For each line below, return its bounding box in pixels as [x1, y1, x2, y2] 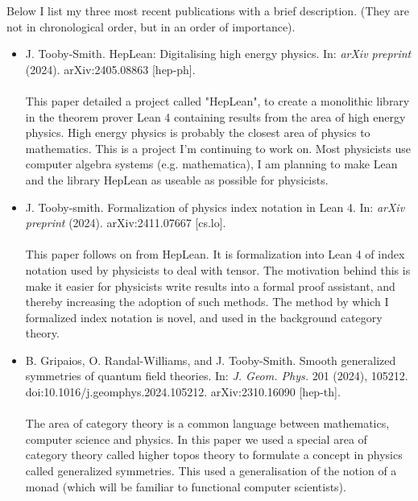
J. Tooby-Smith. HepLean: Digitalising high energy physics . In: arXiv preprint [25, 45, 412, 62]
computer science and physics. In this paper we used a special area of [25, 430, 367, 447]
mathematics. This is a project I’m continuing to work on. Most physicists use [25, 139, 412, 156]
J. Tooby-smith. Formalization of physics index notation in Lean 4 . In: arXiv [25, 198, 405, 215]
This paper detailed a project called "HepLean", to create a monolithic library [25, 92, 410, 109]
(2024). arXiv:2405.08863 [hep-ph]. [25, 60, 196, 77]
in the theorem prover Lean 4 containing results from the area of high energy [25, 108, 406, 125]
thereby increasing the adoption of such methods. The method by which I [25, 293, 389, 310]
